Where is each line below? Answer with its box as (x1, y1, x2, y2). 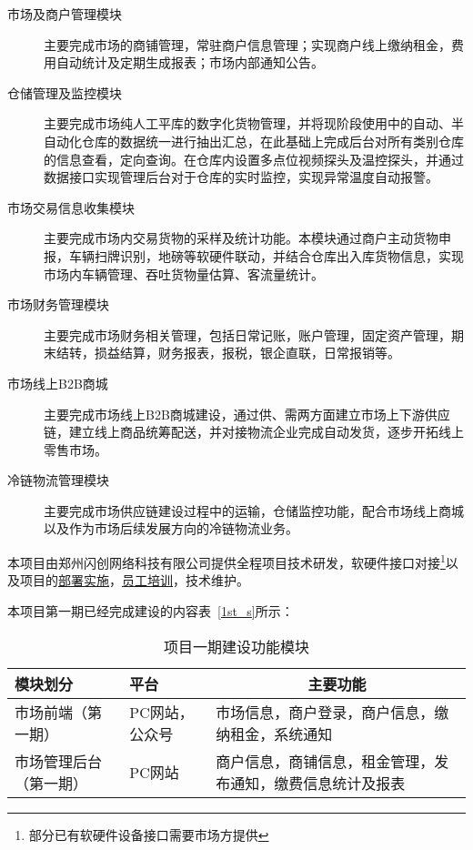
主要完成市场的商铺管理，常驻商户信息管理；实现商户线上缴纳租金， (44, 35, 451, 54)
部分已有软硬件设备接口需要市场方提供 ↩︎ (28, 825, 269, 844)
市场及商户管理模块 (7, 5, 122, 23)
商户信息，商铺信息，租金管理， (216, 750, 435, 772)
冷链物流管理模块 (7, 471, 109, 490)
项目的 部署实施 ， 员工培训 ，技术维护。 (19, 571, 249, 590)
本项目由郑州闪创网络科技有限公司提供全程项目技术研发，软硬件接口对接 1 (7, 551, 446, 572)
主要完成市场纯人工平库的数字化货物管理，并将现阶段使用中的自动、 (44, 114, 451, 133)
